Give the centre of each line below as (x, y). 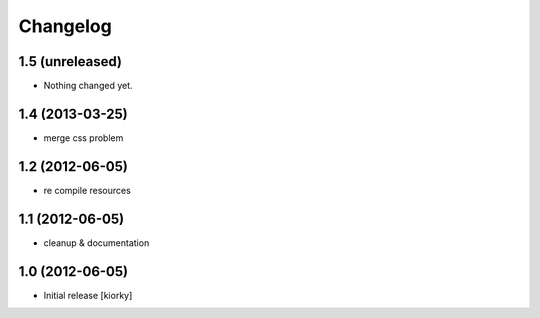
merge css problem (83, 137)
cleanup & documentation (96, 242)
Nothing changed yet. (88, 86)
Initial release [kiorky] (88, 295)
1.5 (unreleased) (70, 61)
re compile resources (87, 190)
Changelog (65, 26)
